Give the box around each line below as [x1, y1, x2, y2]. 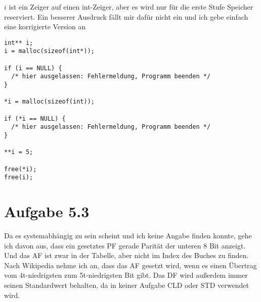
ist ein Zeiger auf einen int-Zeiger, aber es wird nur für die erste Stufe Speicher [9, 2, 253, 12]
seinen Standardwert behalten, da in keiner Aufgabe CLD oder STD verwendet [4, 280, 249, 290]
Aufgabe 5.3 [4, 201, 90, 222]
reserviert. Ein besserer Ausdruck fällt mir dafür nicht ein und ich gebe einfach [4, 11, 248, 22]
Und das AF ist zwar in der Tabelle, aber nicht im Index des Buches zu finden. [4, 250, 249, 261]
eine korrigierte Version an [4, 21, 86, 32]
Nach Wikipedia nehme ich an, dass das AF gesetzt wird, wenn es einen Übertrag [4, 260, 257, 270]
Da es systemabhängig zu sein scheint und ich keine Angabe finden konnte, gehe [4, 230, 252, 241]
